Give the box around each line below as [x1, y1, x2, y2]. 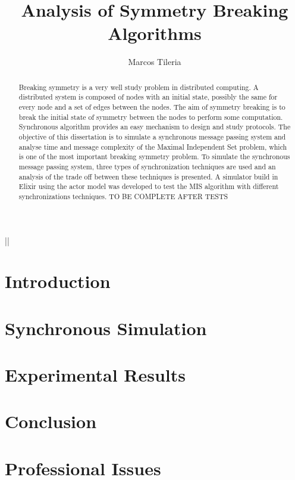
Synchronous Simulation [5, 315, 207, 340]
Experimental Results [5, 363, 186, 387]
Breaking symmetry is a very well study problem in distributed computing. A [18, 82, 259, 92]
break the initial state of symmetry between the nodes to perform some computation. [18, 112, 283, 122]
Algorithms [108, 21, 202, 45]
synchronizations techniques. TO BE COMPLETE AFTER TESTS [18, 191, 228, 201]
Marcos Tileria [128, 55, 181, 68]
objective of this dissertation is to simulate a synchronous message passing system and [18, 131, 286, 141]
